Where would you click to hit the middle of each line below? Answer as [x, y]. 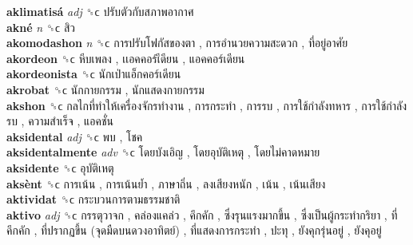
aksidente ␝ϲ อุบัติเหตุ [60, 167]
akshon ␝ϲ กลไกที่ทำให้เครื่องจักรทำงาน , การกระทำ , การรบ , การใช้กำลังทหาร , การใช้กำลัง [207, 105]
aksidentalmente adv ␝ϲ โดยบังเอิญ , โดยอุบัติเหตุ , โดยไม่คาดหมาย [163, 152]
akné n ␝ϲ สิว [41, 27]
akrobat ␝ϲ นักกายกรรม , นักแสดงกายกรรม [105, 89]
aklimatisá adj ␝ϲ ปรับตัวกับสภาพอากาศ [100, 11]
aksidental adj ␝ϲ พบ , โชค [75, 136]
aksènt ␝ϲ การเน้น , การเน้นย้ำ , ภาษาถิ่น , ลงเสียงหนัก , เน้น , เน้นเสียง [166, 183]
